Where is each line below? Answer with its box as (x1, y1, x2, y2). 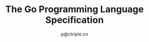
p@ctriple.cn (61, 31, 88, 37)
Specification (45, 14, 104, 26)
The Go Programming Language (5, 4, 144, 15)
